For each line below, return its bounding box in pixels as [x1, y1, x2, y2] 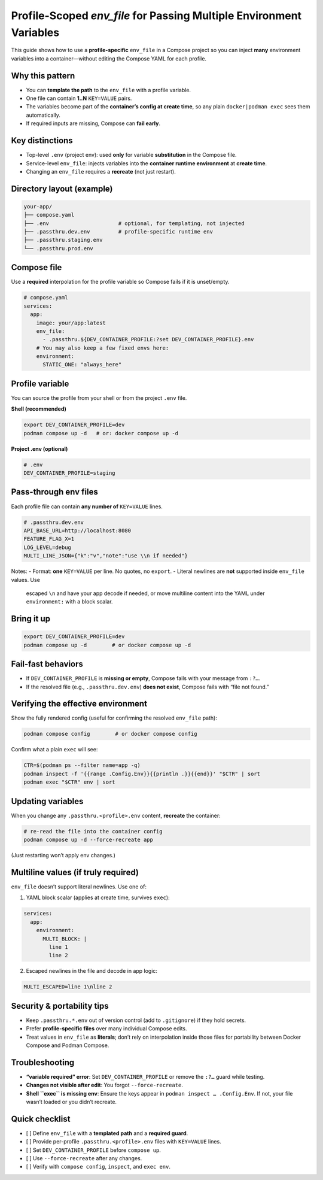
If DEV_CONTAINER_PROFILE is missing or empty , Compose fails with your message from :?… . [26, 675, 261, 682]
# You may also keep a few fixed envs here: [36, 344, 169, 351]
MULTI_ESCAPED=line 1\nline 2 [23, 984, 112, 990]
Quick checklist [11, 1114, 71, 1124]
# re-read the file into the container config [23, 828, 163, 835]
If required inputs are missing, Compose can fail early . [26, 120, 161, 127]
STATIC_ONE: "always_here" [42, 361, 122, 368]
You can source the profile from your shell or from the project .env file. [11, 394, 187, 401]
